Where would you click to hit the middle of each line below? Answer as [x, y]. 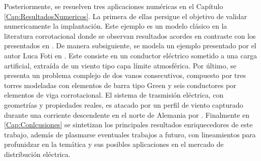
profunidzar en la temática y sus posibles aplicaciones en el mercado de [114, 144]
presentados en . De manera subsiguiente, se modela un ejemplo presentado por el [130, 46]
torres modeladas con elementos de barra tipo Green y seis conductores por [120, 85]
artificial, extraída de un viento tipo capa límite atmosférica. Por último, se [120, 65]
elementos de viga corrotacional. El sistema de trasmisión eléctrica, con [114, 95]
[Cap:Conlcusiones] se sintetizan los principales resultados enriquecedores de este [128, 125]
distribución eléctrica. [37, 154]
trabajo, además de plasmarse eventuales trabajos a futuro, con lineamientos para [130, 134]
